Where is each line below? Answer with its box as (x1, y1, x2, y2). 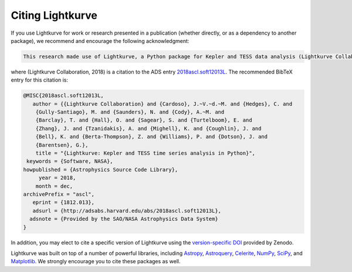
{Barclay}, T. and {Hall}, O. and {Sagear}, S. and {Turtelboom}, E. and (35, 117, 252, 123)
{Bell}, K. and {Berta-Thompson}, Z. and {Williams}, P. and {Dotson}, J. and (35, 133, 268, 140)
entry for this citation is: (11, 76, 69, 83)
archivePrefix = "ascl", (23, 191, 95, 197)
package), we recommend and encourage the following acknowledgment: (11, 37, 189, 44)
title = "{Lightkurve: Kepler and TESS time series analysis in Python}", (35, 150, 255, 157)
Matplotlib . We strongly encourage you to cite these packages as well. (11, 258, 181, 265)
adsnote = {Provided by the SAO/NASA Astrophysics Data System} (29, 216, 218, 223)
